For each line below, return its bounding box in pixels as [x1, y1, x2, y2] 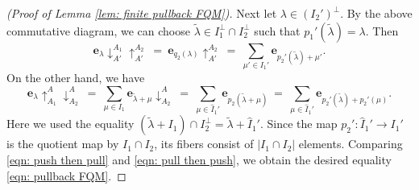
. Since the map [259, 115, 338, 132]
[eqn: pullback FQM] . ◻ [6, 167, 127, 184]
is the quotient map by [6, 135, 119, 152]
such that [254, 22, 301, 39]
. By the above [340, 5, 413, 21]
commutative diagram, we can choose [6, 22, 190, 39]
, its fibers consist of [154, 135, 254, 152]
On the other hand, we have [6, 68, 145, 85]
